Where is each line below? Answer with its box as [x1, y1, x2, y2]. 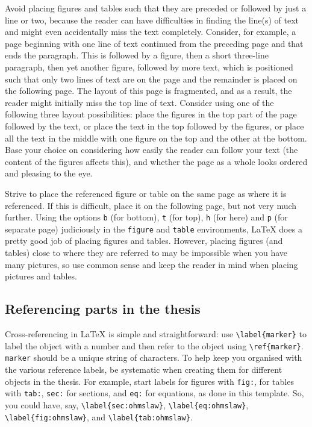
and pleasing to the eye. [5, 167, 93, 179]
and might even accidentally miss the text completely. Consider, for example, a [5, 25, 296, 38]
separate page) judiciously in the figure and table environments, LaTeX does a [5, 222, 302, 235]
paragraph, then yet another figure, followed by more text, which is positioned [5, 60, 293, 73]
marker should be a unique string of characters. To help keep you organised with [5, 351, 302, 364]
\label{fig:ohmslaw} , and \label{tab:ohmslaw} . [5, 410, 193, 423]
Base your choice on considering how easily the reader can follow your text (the [5, 143, 298, 156]
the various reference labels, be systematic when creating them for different [5, 363, 282, 375]
